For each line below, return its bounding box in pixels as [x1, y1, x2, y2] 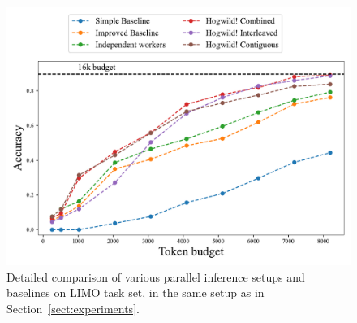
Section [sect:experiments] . [6, 299, 140, 316]
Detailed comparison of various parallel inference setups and [6, 268, 305, 285]
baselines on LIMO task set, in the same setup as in [6, 284, 265, 301]
